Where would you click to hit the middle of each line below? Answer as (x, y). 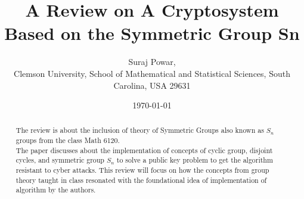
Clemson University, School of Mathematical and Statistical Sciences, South (152, 73)
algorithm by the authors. (56, 190)
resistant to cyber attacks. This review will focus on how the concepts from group (142, 170)
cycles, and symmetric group (60, 160)
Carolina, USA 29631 (152, 85)
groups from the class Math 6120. (68, 140)
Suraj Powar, (152, 62)
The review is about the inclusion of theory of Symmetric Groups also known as (140, 130)
